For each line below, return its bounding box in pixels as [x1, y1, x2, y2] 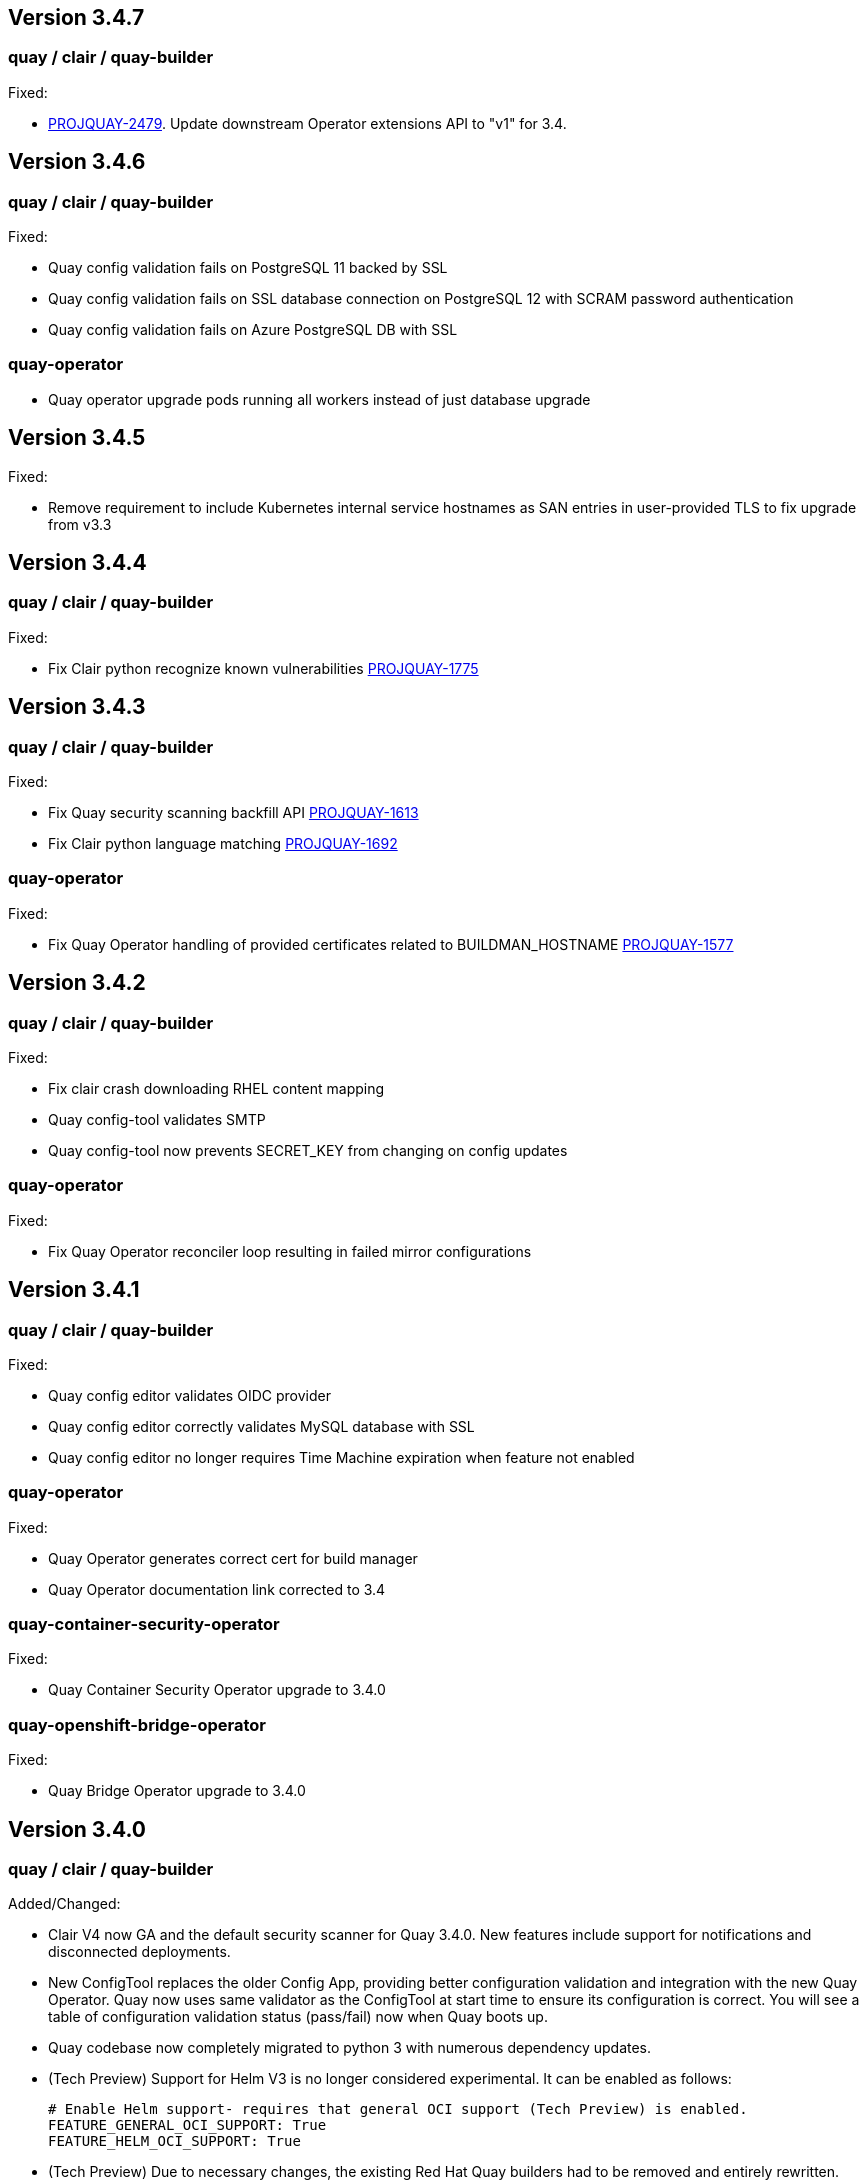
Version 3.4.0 [8, 1816, 147, 1842]
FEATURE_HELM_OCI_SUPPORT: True [48, 2133, 301, 2150]
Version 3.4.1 [8, 1277, 140, 1303]
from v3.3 [48, 515, 112, 533]
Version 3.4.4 [8, 550, 147, 576]
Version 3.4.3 [8, 694, 146, 720]
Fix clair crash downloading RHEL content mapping [48, 1080, 385, 1098]
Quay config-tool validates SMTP [48, 1111, 266, 1129]
